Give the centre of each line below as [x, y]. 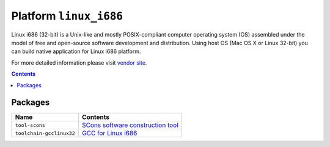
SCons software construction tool [130, 125]
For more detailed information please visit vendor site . [79, 63]
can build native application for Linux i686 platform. [76, 51]
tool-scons [30, 125]
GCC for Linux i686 [109, 133]
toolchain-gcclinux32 [45, 133]
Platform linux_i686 [67, 16]
